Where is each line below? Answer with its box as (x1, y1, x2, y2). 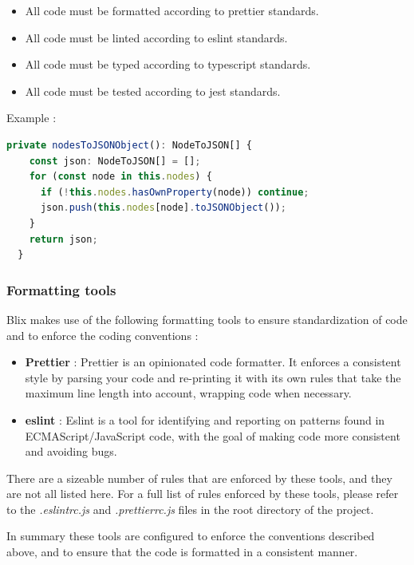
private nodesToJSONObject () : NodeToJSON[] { (6, 139, 252, 151)
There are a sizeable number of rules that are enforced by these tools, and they (6, 469, 392, 486)
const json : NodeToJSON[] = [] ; (29, 155, 201, 167)
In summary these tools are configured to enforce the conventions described (6, 527, 375, 544)
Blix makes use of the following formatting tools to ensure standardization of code (6, 310, 408, 327)
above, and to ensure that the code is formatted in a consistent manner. (6, 543, 358, 560)
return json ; (29, 233, 98, 245)
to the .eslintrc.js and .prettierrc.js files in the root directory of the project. (6, 500, 374, 517)
